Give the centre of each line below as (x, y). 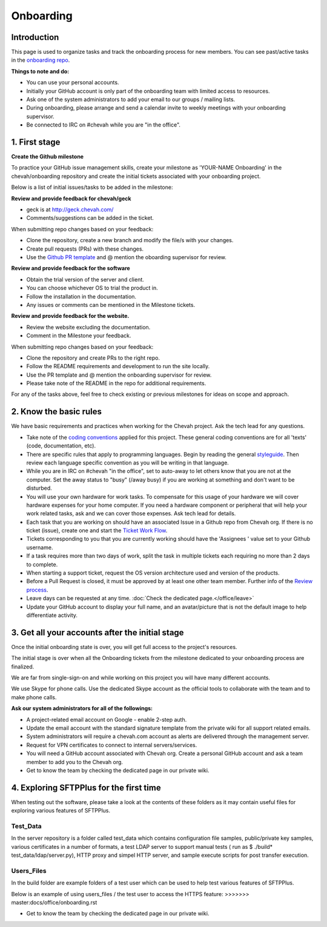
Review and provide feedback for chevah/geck (71, 198)
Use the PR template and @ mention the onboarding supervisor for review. (119, 375)
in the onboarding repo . (41, 60)
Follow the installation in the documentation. (81, 296)
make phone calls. (34, 697)
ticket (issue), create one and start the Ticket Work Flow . (97, 530)
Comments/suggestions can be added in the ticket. (90, 218)
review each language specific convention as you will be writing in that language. (128, 463)
